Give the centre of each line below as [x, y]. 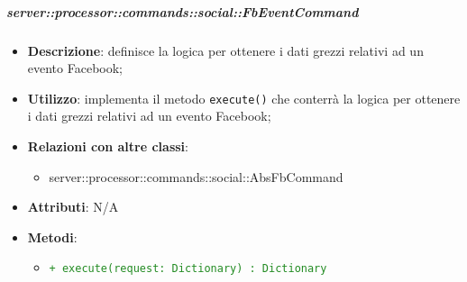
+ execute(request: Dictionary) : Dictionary [188, 269]
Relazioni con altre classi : [108, 146]
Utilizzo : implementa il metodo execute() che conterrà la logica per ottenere [244, 98]
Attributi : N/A [73, 207]
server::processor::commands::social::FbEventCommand [183, 11]
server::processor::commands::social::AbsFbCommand [196, 176]
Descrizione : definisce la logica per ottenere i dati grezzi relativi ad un [225, 50]
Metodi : [52, 237]
